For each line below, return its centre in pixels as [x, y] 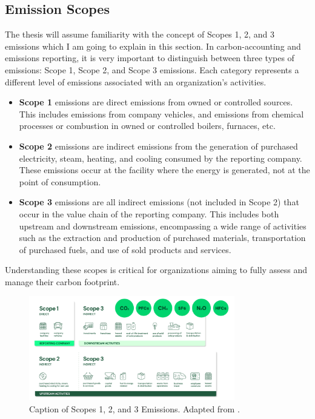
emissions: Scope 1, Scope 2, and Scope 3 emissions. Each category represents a [152, 69]
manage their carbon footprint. [62, 281]
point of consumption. [60, 181]
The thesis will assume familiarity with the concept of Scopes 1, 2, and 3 [140, 34]
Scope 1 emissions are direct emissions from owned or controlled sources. [156, 102]
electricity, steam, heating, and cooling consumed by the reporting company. [161, 158]
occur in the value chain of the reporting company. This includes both [149, 213]
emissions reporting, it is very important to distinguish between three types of [150, 58]
